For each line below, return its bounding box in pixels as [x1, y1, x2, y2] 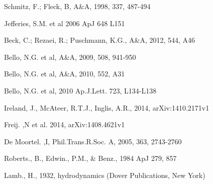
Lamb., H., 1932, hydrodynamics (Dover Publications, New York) [4, 169, 205, 180]
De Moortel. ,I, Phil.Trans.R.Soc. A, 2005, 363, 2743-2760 [4, 136, 182, 146]
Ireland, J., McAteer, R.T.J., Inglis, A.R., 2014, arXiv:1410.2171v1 [4, 102, 209, 113]
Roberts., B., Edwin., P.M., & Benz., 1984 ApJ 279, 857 [4, 153, 177, 163]
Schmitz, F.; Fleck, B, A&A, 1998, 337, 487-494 [4, 1, 151, 11]
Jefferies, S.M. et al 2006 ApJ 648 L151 [4, 18, 125, 28]
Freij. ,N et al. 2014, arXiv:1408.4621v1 [4, 119, 125, 130]
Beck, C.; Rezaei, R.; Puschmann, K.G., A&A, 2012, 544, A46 [4, 35, 195, 45]
